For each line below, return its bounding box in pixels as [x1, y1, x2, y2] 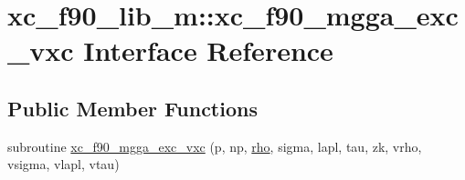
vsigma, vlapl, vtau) [7, 155, 120, 174]
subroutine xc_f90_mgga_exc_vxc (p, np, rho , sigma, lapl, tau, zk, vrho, [7, 136, 422, 155]
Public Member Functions [7, 94, 258, 122]
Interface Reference [83, 32, 333, 69]
